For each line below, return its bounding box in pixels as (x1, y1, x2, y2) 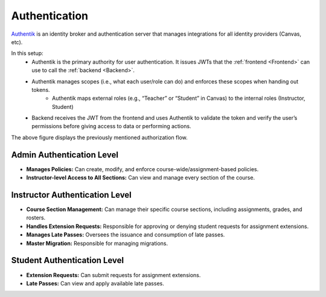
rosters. (26, 214, 46, 221)
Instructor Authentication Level (11, 189, 132, 200)
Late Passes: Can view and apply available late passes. (26, 279, 164, 287)
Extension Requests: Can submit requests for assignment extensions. (26, 271, 201, 278)
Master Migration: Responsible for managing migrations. (26, 240, 168, 247)
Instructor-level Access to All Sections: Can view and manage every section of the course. (26, 174, 255, 181)
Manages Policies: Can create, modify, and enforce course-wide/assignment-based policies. (26, 165, 259, 172)
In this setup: (11, 50, 43, 57)
